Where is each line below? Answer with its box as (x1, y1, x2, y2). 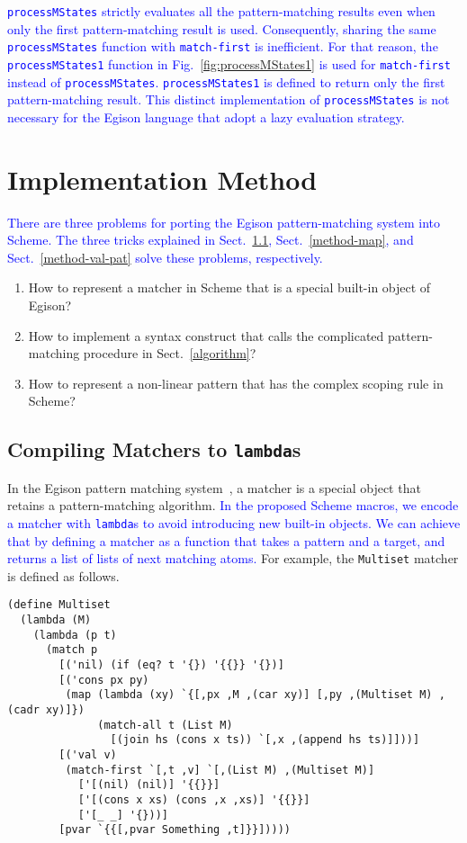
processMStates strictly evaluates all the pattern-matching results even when (7, 2, 436, 20)
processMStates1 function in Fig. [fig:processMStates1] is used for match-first (7, 54, 451, 73)
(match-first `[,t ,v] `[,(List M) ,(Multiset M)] (65, 763, 375, 776)
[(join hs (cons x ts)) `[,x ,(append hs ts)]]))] (110, 733, 420, 747)
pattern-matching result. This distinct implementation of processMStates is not (7, 90, 450, 109)
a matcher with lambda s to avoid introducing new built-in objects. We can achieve (7, 513, 461, 532)
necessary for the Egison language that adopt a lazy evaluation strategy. (7, 107, 405, 126)
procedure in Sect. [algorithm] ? (83, 344, 256, 363)
